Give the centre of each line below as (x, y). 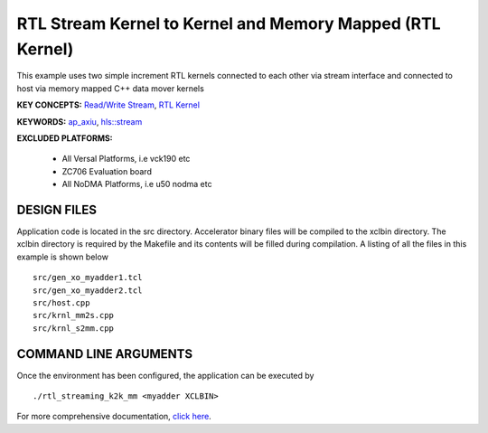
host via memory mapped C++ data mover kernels (111, 88)
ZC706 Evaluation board (107, 171)
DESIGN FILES (56, 209)
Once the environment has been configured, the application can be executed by (165, 375)
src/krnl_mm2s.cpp (74, 315)
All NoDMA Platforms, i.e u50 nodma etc (137, 184)
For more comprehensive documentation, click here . (114, 417)
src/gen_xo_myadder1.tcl (88, 278)
